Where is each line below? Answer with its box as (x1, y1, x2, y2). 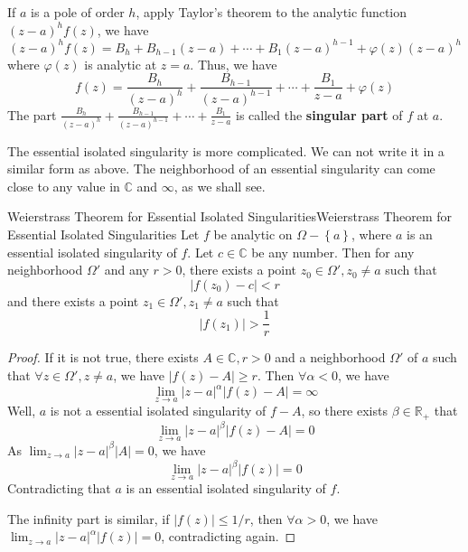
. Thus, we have (190, 54, 277, 73)
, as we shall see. (173, 176, 266, 195)
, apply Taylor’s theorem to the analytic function (136, 3, 407, 21)
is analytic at (84, 54, 157, 73)
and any (104, 260, 149, 279)
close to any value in (7, 176, 120, 195)
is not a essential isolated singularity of (50, 401, 267, 420)
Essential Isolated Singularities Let (7, 224, 200, 243)
